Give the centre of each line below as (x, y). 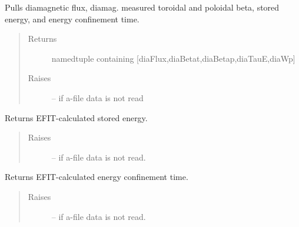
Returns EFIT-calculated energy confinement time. (97, 177)
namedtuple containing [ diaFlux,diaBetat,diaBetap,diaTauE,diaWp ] (173, 58)
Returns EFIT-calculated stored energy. (76, 117)
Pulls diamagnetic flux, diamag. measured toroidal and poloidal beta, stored (142, 7)
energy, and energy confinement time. (72, 19)
